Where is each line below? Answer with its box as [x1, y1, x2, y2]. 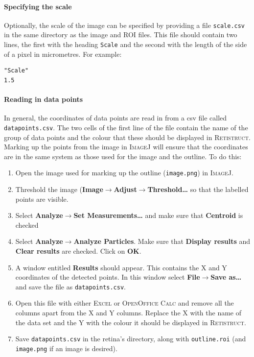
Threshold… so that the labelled [147, 184, 249, 194]
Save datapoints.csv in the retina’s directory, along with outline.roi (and [15, 333, 246, 344]
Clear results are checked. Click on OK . [15, 245, 141, 256]
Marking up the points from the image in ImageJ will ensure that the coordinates [4, 142, 248, 152]
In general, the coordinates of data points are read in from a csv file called [4, 113, 227, 123]
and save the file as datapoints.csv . [15, 281, 126, 291]
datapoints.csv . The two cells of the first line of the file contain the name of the [4, 122, 248, 132]
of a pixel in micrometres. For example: [4, 48, 122, 59]
